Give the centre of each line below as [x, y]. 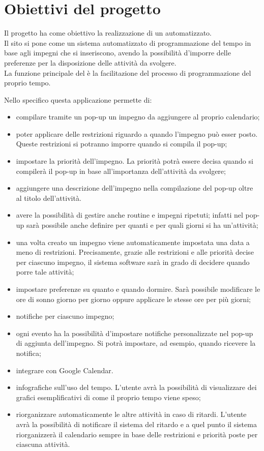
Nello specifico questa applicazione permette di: [78, 99]
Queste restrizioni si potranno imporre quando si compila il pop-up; [122, 144]
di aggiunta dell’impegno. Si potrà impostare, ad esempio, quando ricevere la [136, 343]
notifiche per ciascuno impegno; [65, 316]
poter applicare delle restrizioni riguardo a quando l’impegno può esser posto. [137, 133]
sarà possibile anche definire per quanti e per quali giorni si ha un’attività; [142, 225]
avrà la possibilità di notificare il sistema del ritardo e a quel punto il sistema [136, 424]
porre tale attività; [45, 272]
